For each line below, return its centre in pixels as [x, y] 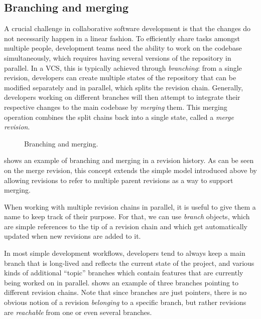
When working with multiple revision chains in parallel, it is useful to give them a [130, 206]
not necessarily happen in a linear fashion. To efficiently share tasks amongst [122, 38]
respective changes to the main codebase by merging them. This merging [116, 107]
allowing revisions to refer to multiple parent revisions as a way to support [119, 180]
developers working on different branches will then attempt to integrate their [122, 97]
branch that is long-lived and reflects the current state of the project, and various [129, 263]
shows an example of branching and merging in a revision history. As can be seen [129, 160]
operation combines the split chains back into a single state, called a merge [119, 117]
